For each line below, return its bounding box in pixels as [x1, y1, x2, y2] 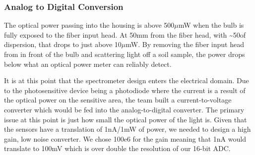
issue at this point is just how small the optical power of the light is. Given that [4, 114, 247, 124]
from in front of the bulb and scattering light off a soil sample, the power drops [4, 49, 245, 59]
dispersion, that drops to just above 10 [4, 39, 122, 50]
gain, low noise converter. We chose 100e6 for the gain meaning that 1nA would [4, 133, 246, 144]
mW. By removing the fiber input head [126, 39, 244, 50]
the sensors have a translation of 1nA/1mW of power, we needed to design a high [4, 124, 251, 134]
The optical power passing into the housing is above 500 [4, 20, 175, 30]
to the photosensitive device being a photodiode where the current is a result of [4, 85, 246, 95]
